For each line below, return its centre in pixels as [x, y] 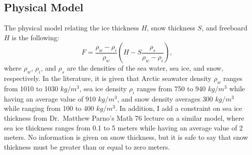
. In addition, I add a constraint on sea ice [179, 108]
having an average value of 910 [50, 98]
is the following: [35, 37]
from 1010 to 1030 [31, 88]
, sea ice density [103, 88]
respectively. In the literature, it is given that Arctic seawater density [108, 78]
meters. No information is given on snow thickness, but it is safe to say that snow [126, 137]
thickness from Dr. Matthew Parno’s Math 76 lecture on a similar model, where [124, 117]
